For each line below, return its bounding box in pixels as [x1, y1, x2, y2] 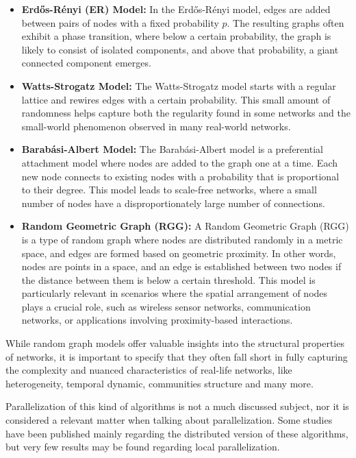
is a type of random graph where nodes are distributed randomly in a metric [21, 232, 343, 246]
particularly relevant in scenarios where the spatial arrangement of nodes [21, 286, 328, 300]
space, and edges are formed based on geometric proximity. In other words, [21, 245, 336, 260]
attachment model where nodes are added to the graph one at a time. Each [21, 155, 338, 169]
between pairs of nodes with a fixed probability [21, 15, 219, 29]
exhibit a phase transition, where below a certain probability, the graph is [21, 29, 331, 43]
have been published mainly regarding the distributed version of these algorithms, [5, 426, 348, 440]
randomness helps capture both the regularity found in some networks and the [21, 106, 351, 120]
